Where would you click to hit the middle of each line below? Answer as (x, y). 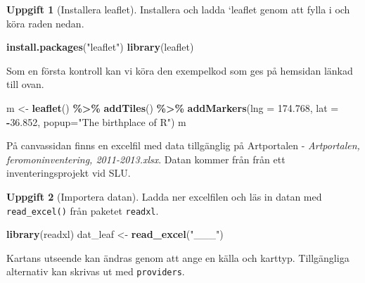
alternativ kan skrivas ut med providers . (96, 271)
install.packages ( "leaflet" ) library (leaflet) (100, 47)
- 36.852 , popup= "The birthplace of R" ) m (96, 121)
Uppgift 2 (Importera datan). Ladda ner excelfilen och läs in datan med (164, 196)
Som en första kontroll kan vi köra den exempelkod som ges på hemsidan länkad (180, 70)
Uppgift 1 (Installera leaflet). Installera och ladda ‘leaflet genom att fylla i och (178, 9)
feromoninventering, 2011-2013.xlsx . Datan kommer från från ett (146, 159)
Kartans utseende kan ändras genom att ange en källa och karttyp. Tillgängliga (178, 257)
